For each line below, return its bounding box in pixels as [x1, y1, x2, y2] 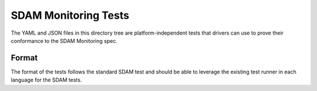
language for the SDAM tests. [11, 76, 82, 83]
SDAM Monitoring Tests [11, 9, 129, 22]
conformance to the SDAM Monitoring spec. [11, 37, 117, 44]
